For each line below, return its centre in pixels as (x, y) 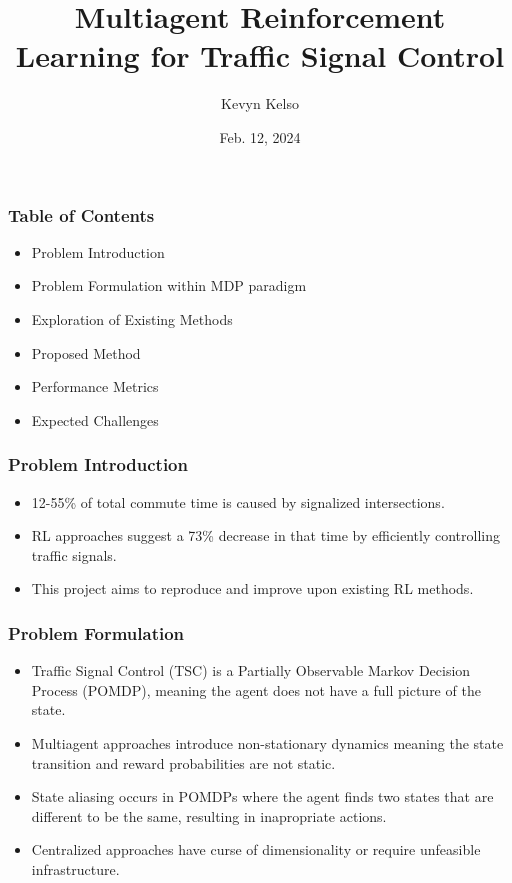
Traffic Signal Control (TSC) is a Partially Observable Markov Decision (251, 670)
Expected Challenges (95, 419)
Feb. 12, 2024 (260, 136)
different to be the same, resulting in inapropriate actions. (209, 815)
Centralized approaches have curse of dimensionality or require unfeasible (256, 849)
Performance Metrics (95, 386)
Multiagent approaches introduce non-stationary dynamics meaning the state (267, 742)
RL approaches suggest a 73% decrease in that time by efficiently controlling (265, 535)
